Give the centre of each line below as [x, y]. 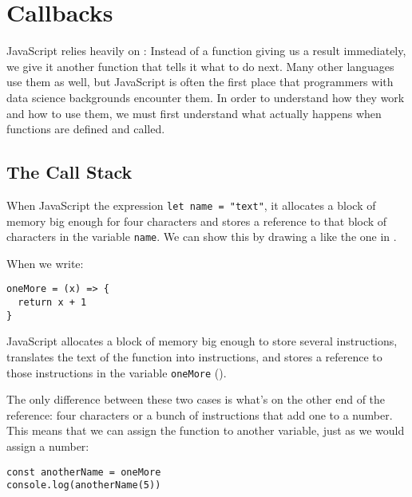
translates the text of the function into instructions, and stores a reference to [194, 356]
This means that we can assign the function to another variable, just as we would [206, 430]
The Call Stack [69, 172]
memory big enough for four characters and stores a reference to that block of [197, 221]
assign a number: [48, 446]
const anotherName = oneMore [84, 472]
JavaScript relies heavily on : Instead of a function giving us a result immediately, [206, 51]
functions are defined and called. [86, 129]
